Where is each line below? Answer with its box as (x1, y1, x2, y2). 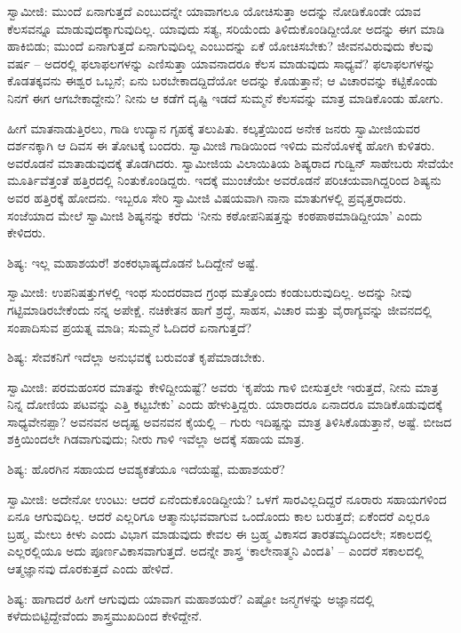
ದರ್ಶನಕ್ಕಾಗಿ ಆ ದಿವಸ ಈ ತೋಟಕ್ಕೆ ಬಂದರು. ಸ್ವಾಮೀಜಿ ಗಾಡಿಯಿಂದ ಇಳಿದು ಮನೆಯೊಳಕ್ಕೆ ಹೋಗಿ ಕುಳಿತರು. (7, 136, 435, 155)
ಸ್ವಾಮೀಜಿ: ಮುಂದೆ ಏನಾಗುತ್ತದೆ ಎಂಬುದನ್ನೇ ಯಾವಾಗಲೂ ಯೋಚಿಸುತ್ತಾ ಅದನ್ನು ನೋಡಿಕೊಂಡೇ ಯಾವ (7, 2, 421, 20)
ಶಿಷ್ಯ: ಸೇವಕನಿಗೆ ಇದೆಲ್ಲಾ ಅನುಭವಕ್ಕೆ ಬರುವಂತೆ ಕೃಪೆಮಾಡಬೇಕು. (7, 348, 266, 366)
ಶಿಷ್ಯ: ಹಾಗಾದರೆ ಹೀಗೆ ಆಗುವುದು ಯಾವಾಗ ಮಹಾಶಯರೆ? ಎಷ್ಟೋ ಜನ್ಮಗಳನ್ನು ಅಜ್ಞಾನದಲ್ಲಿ (7, 589, 375, 607)
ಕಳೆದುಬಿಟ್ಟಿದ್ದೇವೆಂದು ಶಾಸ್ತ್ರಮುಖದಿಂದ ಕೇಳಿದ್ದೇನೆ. (7, 606, 203, 625)
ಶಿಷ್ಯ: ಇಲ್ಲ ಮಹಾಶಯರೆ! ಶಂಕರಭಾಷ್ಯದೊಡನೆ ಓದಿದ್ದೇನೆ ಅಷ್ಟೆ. (7, 252, 258, 271)
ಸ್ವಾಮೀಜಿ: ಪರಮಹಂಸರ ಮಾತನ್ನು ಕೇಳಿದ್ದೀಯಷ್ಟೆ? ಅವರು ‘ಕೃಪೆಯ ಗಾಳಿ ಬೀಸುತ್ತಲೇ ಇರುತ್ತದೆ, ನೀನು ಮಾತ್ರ (7, 377, 439, 396)
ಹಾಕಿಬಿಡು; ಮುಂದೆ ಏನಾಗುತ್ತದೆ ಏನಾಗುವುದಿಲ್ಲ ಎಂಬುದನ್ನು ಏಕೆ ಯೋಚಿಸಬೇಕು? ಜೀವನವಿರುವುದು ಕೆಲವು (7, 36, 433, 55)
